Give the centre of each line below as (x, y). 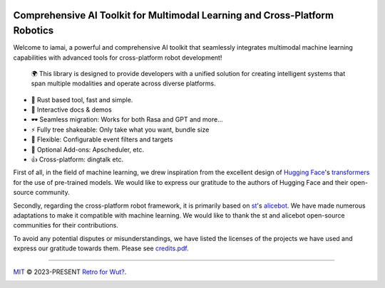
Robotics (34, 31)
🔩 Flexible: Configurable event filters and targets (102, 139)
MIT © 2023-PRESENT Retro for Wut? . (70, 272)
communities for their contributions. (66, 225)
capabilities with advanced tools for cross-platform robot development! (118, 58)
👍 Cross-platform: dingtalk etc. (77, 159)
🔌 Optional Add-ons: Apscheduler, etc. (87, 149)
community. (53, 193)
